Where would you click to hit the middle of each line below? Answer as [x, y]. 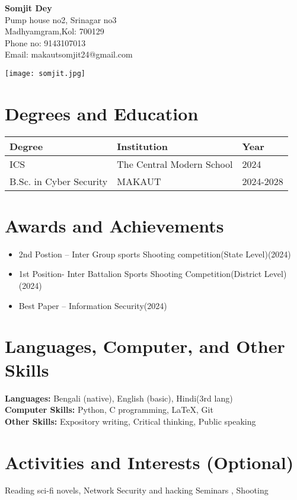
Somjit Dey [28, 8]
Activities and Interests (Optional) [149, 462]
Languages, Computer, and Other [145, 346]
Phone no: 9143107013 [45, 42]
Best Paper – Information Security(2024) [93, 305]
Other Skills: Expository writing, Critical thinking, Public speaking [130, 421]
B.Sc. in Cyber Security [59, 181]
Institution [142, 146]
